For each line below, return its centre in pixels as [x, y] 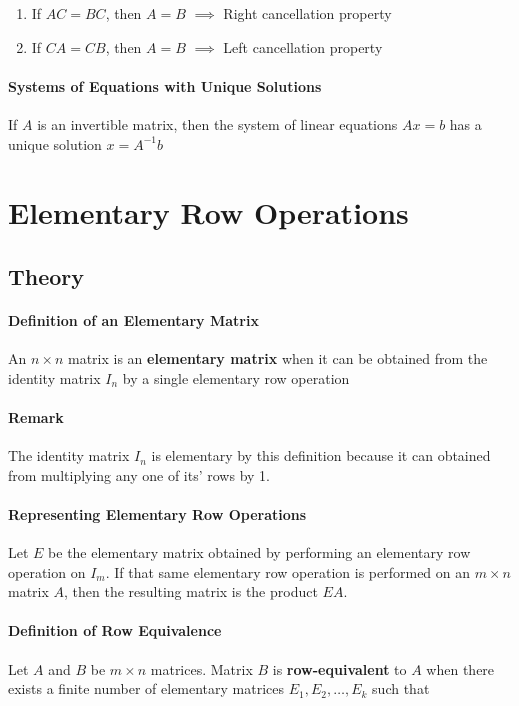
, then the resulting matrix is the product [191, 591]
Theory [46, 275]
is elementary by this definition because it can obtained [321, 455]
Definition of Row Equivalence [115, 630]
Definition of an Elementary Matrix [133, 319]
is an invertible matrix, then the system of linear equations [217, 123]
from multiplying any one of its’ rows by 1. [139, 474]
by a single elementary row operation [236, 377]
